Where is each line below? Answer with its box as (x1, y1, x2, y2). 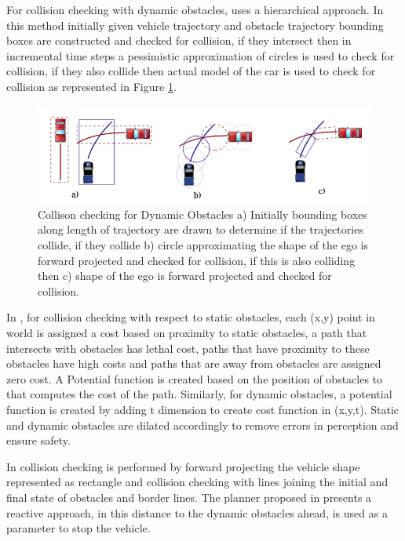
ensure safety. (6, 432, 71, 448)
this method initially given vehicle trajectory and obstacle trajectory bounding (6, 16, 384, 33)
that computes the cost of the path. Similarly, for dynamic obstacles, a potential (6, 386, 392, 402)
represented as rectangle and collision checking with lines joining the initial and (6, 474, 389, 490)
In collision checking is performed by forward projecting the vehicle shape (6, 458, 360, 474)
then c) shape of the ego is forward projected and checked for (38, 267, 332, 284)
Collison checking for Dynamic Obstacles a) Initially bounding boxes (38, 205, 367, 222)
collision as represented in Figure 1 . (6, 78, 177, 94)
